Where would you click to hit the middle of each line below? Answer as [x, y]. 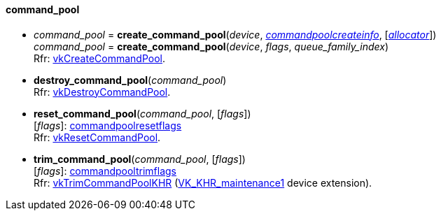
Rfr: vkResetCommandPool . [97, 137]
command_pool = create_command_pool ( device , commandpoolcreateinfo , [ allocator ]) [235, 34]
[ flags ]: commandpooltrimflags [105, 171]
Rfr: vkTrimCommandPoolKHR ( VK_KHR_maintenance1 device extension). [203, 182]
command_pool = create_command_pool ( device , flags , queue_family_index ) [211, 46]
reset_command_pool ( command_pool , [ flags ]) [142, 113]
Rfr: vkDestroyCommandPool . [102, 92]
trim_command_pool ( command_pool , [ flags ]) [140, 159]
